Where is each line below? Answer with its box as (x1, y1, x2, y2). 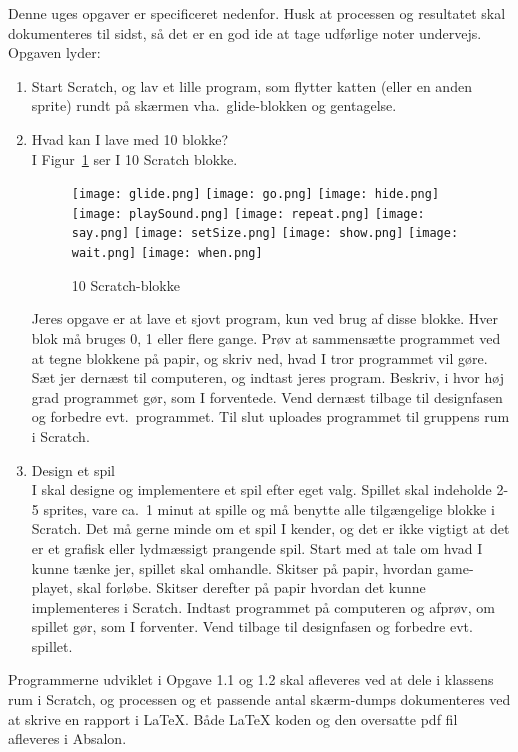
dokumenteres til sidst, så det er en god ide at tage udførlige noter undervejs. (8, 22, 482, 43)
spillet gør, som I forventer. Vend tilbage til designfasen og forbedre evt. (31, 616, 473, 637)
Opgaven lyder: (8, 42, 101, 63)
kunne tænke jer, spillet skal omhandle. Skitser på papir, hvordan (31, 557, 433, 578)
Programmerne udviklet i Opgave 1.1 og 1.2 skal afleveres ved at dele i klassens (8, 669, 494, 690)
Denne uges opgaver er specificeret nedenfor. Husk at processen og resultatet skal (8, 3, 506, 23)
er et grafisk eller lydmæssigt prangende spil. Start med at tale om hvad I (31, 537, 483, 558)
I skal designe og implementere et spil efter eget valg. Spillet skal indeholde (31, 479, 492, 500)
